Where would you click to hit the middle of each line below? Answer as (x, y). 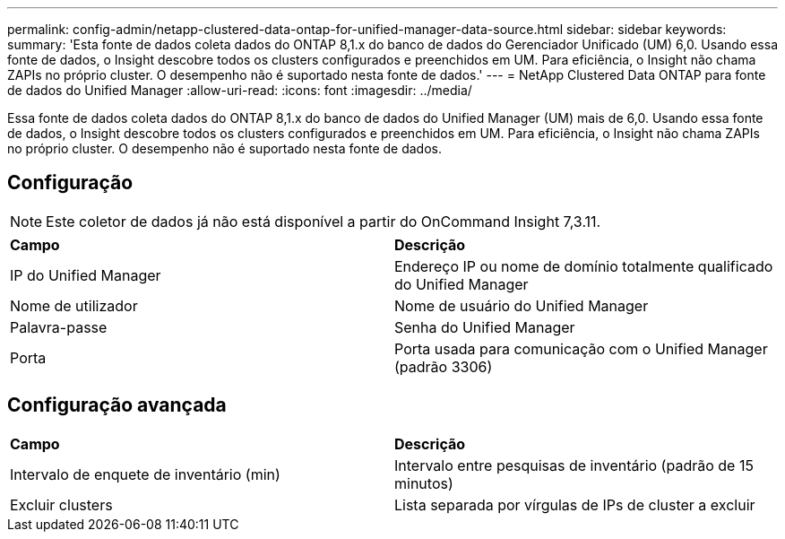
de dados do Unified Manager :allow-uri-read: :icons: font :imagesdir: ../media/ (240, 90)
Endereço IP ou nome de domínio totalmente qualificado (584, 266)
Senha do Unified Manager (485, 327)
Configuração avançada (117, 405)
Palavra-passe (59, 327)
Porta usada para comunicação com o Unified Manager (581, 348)
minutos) (424, 483)
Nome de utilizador (74, 305)
